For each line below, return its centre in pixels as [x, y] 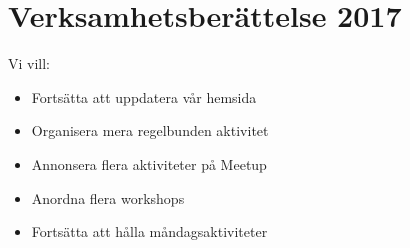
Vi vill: [29, 63]
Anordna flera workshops [108, 197]
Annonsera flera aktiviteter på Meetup [149, 163]
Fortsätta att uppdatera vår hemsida [144, 96]
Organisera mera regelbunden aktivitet [150, 130]
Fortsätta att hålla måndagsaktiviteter [149, 231]
